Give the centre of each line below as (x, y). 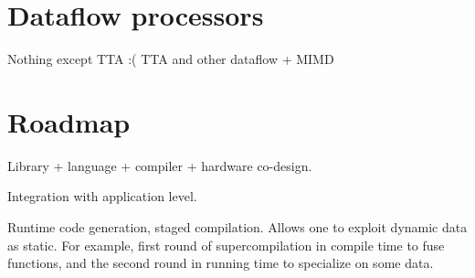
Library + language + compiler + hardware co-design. (160, 165)
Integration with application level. (102, 196)
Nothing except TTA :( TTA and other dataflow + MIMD (171, 59)
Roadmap (69, 121)
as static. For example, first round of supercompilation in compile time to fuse (226, 245)
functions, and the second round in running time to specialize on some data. (221, 263)
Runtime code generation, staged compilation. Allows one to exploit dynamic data (237, 227)
